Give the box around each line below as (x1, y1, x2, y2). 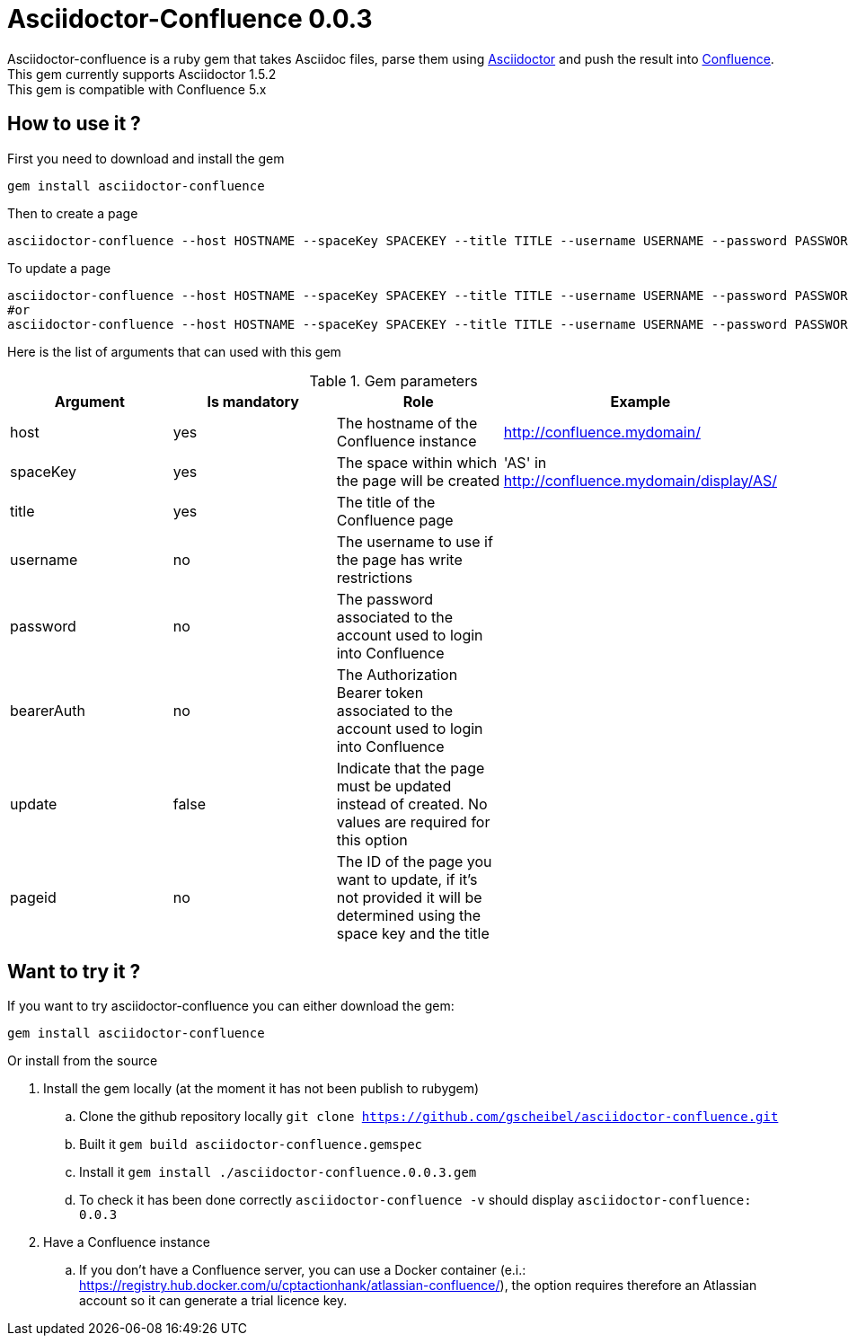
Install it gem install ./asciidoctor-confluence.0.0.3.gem (79, 1164, 477, 1180)
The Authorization (336, 665, 458, 684)
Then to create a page (7, 205, 138, 221)
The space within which (336, 453, 498, 472)
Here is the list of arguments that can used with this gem (7, 343, 341, 359)
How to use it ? (7, 112, 141, 136)
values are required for (336, 812, 490, 831)
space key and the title (336, 923, 490, 942)
